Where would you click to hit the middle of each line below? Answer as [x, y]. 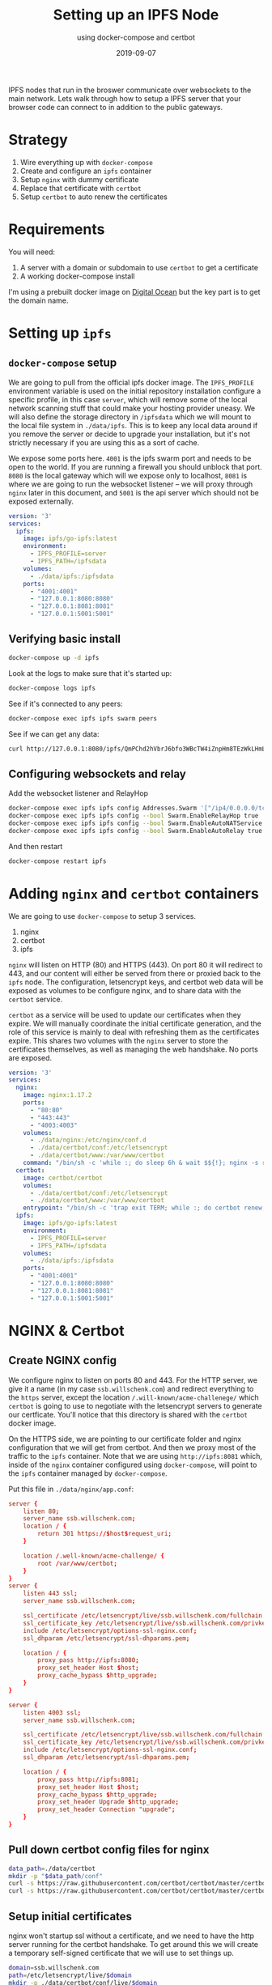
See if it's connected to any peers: [66, 703]
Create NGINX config [63, 1360]
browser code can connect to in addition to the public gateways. [116, 107]
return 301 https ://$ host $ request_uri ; [105, 1534]
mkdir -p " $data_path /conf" [56, 1876]
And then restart [36, 846]
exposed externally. [41, 501]
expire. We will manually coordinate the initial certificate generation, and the [135, 1023]
